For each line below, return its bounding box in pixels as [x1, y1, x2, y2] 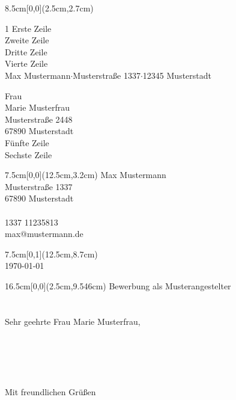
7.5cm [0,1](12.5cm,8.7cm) [5, 247, 98, 260]
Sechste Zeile [5, 148, 52, 161]
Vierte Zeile [5, 57, 48, 70]
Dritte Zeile [5, 45, 47, 58]
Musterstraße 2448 [5, 112, 73, 125]
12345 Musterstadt [142, 69, 212, 81]
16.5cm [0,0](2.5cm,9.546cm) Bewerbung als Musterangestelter [5, 279, 231, 292]
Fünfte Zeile [5, 136, 49, 149]
